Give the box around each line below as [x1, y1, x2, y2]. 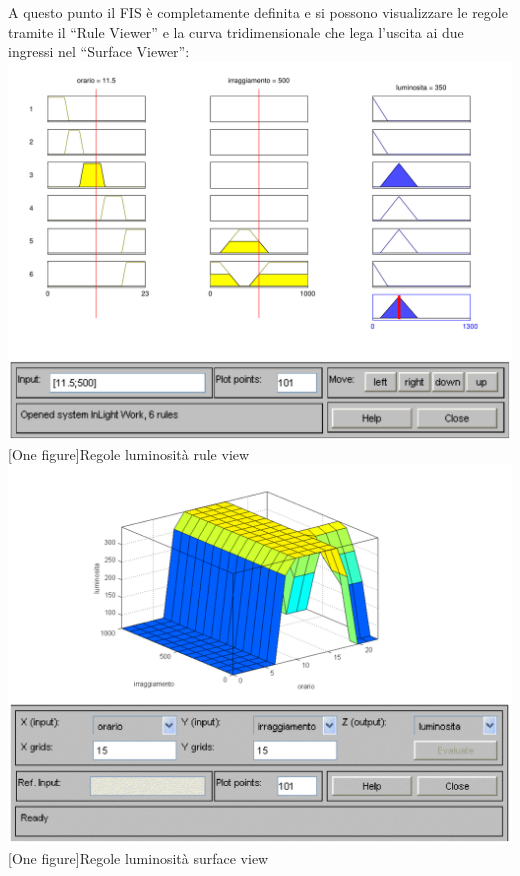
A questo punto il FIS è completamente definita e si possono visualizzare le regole [8, 2, 508, 22]
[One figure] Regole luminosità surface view [8, 847, 269, 868]
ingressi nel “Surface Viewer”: [8, 41, 190, 62]
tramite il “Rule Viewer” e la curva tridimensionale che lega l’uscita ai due [8, 21, 464, 42]
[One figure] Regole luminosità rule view [8, 444, 250, 465]
